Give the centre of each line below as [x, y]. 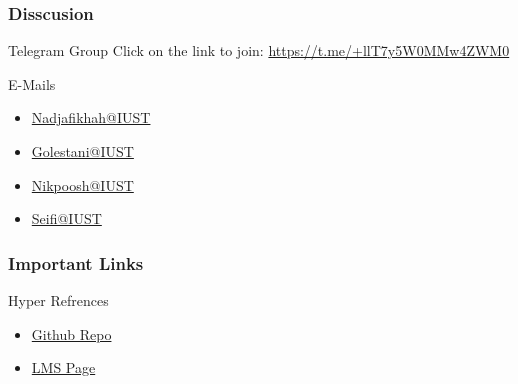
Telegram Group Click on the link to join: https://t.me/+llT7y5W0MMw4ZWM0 [259, 50]
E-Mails [32, 83]
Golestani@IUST [82, 151]
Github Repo [71, 333]
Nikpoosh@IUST [82, 184]
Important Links [76, 262]
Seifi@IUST [66, 218]
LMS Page [63, 367]
